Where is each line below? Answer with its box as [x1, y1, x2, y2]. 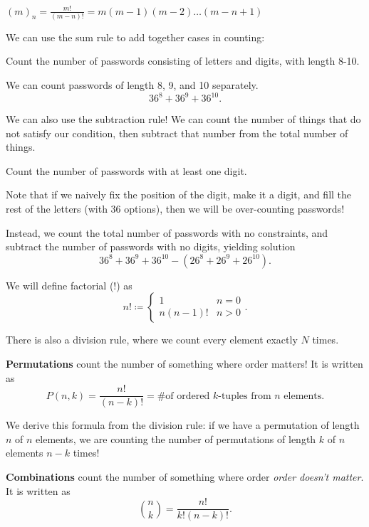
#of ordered [157, 390, 210, 401]
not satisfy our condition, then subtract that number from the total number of [6, 125, 348, 140]
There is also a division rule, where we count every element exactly [6, 332, 298, 347]
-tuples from [218, 390, 271, 401]
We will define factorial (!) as [6, 277, 132, 292]
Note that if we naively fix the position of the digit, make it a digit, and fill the [6, 187, 352, 202]
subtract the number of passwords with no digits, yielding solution [6, 239, 296, 254]
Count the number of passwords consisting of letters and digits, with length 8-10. [6, 53, 360, 68]
